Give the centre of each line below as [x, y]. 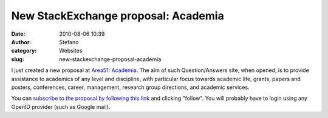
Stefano [69, 42]
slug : [18, 59]
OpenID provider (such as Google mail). [61, 107]
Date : [18, 34]
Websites [71, 51]
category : [24, 51]
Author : [21, 42]
